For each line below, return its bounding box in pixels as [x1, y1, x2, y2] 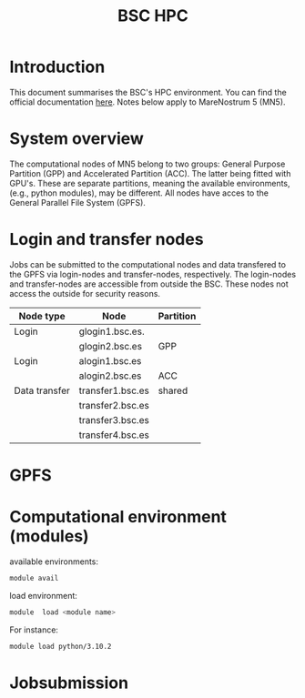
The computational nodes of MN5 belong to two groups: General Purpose [9, 158, 286, 169]
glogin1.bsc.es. [78, 325, 145, 338]
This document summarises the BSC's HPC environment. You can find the [9, 86, 287, 97]
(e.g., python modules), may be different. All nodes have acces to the [9, 187, 269, 198]
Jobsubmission [9, 673, 129, 693]
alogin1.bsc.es [78, 354, 142, 367]
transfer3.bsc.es [78, 413, 150, 426]
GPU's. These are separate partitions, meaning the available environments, [9, 177, 290, 188]
